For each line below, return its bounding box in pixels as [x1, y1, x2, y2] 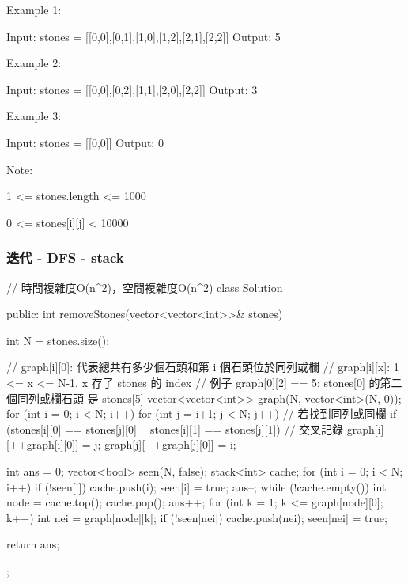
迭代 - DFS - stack [6, 248, 124, 267]
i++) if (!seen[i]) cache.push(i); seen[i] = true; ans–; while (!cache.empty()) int [6, 478, 387, 495]
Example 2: [6, 55, 62, 71]
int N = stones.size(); [6, 332, 110, 348]
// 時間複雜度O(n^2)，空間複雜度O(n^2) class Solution [6, 279, 283, 295]
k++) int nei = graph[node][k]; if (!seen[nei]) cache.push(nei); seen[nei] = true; [6, 509, 387, 525]
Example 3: [6, 108, 62, 124]
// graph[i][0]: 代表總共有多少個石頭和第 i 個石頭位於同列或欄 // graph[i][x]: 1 [6, 358, 399, 375]
